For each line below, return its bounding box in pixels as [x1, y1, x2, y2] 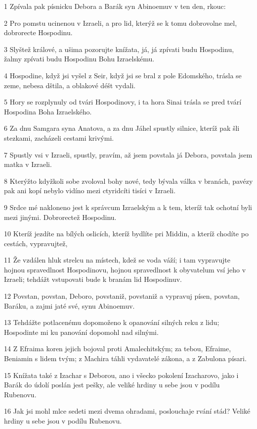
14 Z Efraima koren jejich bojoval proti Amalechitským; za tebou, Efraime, [4, 343, 231, 354]
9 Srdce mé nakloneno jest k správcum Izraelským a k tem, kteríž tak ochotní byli [4, 202, 253, 212]
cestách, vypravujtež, [4, 238, 68, 248]
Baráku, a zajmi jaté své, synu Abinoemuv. [4, 300, 135, 311]
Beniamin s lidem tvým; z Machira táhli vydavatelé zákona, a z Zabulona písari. [4, 353, 247, 364]
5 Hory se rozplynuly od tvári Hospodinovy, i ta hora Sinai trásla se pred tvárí [4, 97, 242, 107]
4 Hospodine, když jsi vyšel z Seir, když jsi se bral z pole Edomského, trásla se [4, 70, 242, 80]
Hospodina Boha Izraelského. [4, 106, 92, 116]
